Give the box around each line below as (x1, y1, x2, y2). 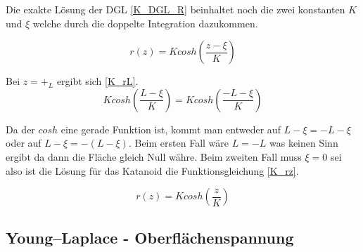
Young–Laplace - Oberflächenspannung (6, 226, 294, 248)
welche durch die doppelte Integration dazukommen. (32, 15, 258, 30)
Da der (6, 121, 35, 136)
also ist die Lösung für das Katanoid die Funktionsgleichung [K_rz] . (6, 163, 299, 178)
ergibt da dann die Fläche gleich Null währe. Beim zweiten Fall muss (6, 149, 302, 164)
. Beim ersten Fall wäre (128, 135, 229, 150)
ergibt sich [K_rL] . (56, 74, 139, 88)
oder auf (6, 135, 42, 150)
